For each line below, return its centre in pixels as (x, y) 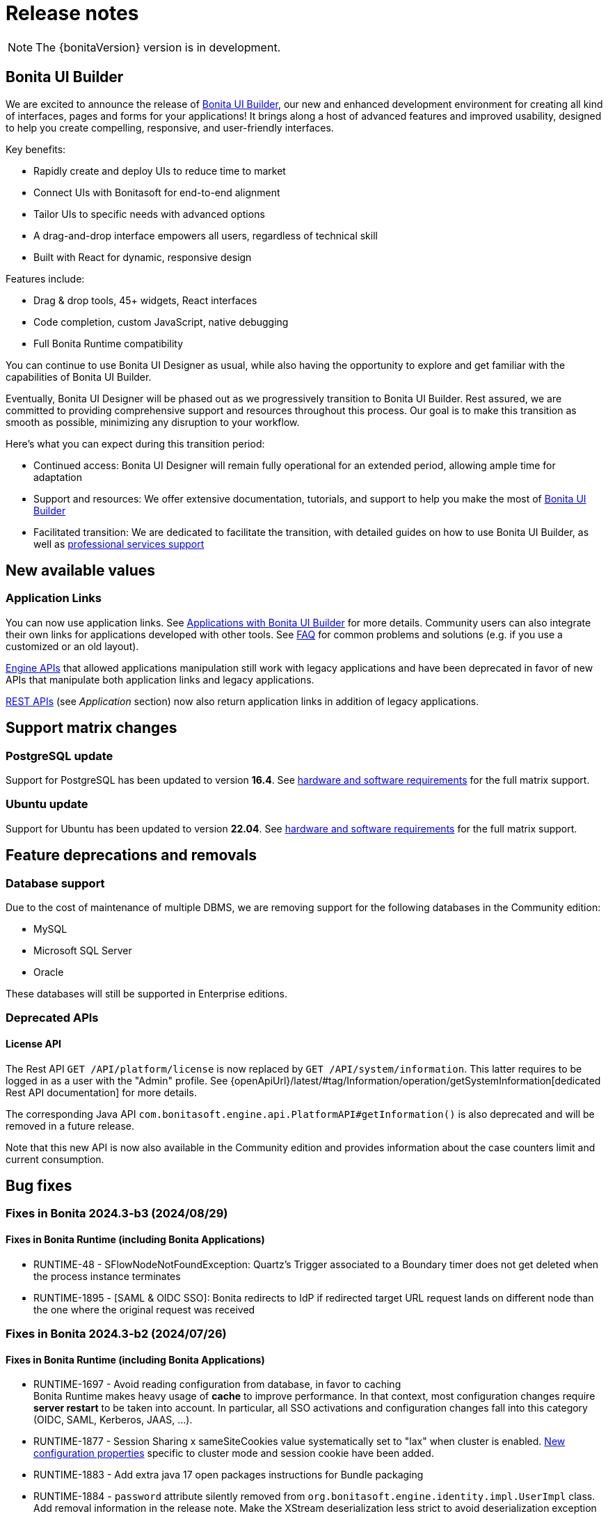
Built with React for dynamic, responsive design (143, 257)
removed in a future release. (70, 1126)
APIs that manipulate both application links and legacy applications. (160, 679)
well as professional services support (119, 544)
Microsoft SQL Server (83, 950)
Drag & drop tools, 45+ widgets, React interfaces (145, 300)
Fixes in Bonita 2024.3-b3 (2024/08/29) (117, 1214)
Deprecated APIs (52, 1018)
